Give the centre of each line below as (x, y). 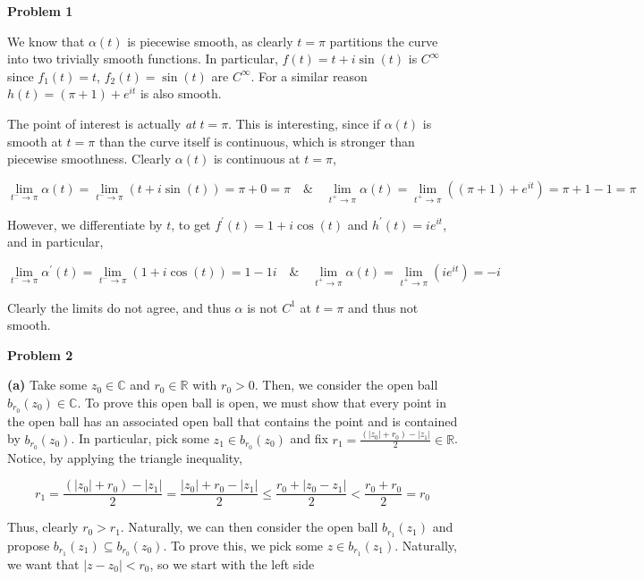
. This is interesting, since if (304, 123)
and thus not (383, 307)
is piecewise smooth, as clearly (210, 41)
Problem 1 (40, 11)
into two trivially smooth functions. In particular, (143, 59)
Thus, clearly (43, 527)
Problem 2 (40, 354)
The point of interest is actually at (102, 123)
